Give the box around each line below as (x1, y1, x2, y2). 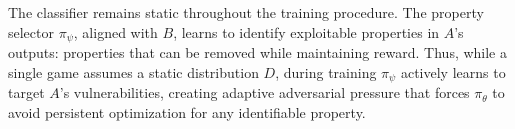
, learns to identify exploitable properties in (173, 21, 440, 42)
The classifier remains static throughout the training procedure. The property (8, 2, 484, 22)
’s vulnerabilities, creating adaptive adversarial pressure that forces (59, 82, 470, 103)
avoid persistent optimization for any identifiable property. (8, 101, 366, 122)
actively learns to (400, 61, 506, 82)
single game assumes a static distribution (8, 61, 259, 82)
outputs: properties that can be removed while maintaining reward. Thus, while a (8, 42, 507, 63)
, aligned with (73, 21, 158, 42)
